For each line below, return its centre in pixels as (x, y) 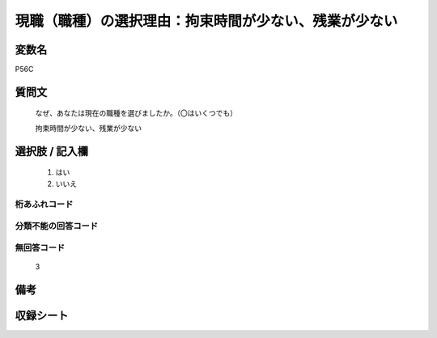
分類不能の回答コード (57, 226)
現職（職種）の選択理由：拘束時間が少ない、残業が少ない (206, 21)
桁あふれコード (44, 205)
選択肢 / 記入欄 (52, 151)
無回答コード (40, 247)
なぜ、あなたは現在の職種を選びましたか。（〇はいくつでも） (136, 113)
